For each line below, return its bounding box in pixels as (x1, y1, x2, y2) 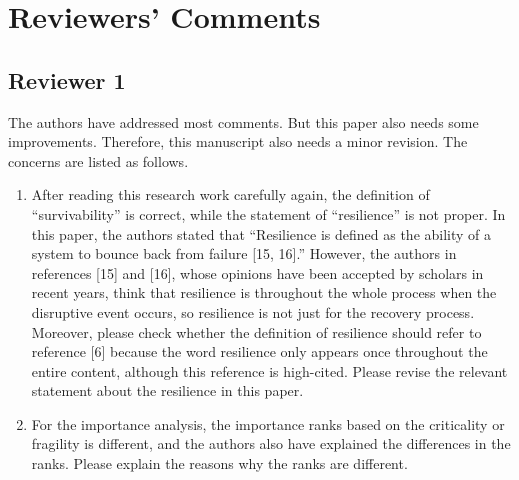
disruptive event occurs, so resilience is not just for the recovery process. (31, 301, 475, 322)
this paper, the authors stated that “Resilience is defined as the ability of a (31, 223, 492, 244)
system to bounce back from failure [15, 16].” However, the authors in (31, 243, 457, 264)
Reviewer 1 (8, 64, 126, 95)
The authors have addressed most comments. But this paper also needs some (8, 111, 479, 132)
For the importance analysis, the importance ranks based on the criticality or (31, 413, 505, 434)
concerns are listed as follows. (8, 150, 189, 171)
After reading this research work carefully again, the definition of (31, 184, 430, 205)
